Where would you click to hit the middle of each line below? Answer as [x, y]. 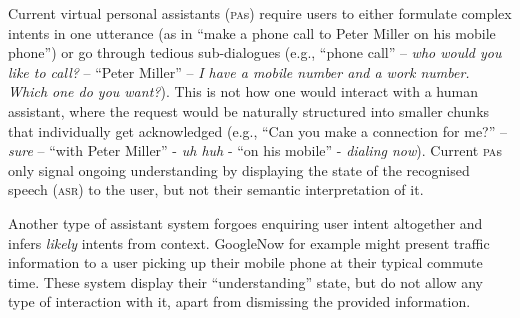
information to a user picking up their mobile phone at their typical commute [245, 262]
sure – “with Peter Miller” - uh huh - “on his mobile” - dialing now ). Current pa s [255, 150]
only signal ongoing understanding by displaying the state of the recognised [239, 169]
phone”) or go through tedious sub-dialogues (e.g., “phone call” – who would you [255, 52]
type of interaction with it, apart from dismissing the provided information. [239, 301]
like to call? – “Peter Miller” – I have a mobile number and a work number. [239, 71]
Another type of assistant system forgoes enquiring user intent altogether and [245, 222]
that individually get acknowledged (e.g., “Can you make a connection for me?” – [257, 130]
